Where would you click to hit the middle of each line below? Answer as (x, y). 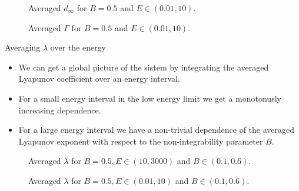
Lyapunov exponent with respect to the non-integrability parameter (141, 141)
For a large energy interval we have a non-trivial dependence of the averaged (157, 130)
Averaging (23, 47)
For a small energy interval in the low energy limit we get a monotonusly (150, 98)
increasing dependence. (60, 110)
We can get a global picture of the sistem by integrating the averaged (144, 67)
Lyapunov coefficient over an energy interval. (99, 78)
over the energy (78, 47)
